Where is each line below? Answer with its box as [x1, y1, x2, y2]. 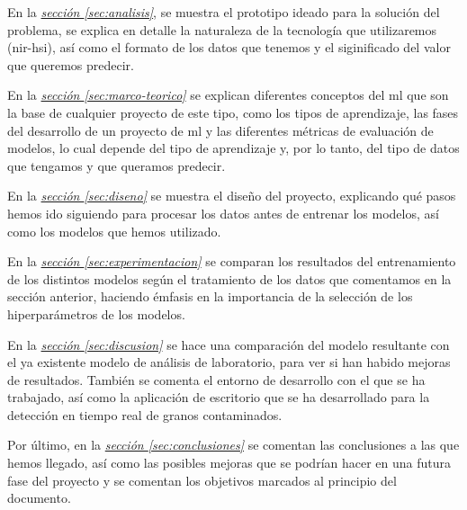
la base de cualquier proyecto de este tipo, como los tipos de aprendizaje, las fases [7, 103, 459, 121]
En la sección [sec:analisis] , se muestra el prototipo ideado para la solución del [7, 3, 440, 21]
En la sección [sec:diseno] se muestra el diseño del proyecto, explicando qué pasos [7, 186, 456, 205]
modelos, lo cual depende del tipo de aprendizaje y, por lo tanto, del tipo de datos [7, 139, 460, 157]
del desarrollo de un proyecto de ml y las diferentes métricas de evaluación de [7, 121, 434, 139]
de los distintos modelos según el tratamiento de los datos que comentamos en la [7, 269, 452, 288]
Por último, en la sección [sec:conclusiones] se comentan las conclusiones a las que [7, 435, 460, 454]
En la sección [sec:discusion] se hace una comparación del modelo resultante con [7, 335, 450, 353]
